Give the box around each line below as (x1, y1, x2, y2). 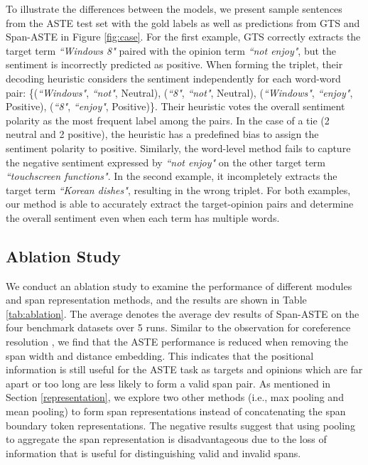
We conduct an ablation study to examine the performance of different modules (6, 278, 352, 293)
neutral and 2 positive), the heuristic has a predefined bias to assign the (6, 127, 319, 141)
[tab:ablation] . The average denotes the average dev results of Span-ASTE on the (6, 306, 359, 321)
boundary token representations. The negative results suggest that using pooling (6, 417, 355, 432)
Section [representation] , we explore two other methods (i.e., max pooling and (6, 390, 344, 405)
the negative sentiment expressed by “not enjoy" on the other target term (6, 154, 326, 169)
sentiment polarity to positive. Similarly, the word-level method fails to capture (6, 140, 351, 155)
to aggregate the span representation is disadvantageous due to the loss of (6, 432, 327, 447)
